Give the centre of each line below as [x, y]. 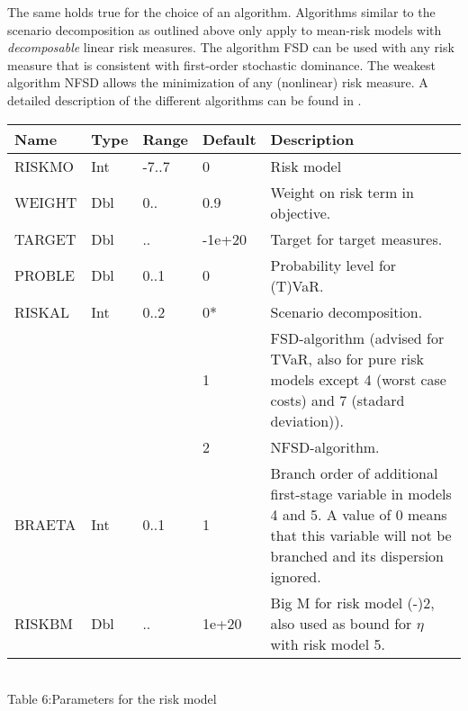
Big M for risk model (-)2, [352, 602]
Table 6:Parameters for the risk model [112, 699]
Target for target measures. [356, 238]
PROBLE [45, 275]
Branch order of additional [354, 472]
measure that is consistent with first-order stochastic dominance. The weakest [221, 64]
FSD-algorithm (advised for [357, 337]
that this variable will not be [361, 535]
